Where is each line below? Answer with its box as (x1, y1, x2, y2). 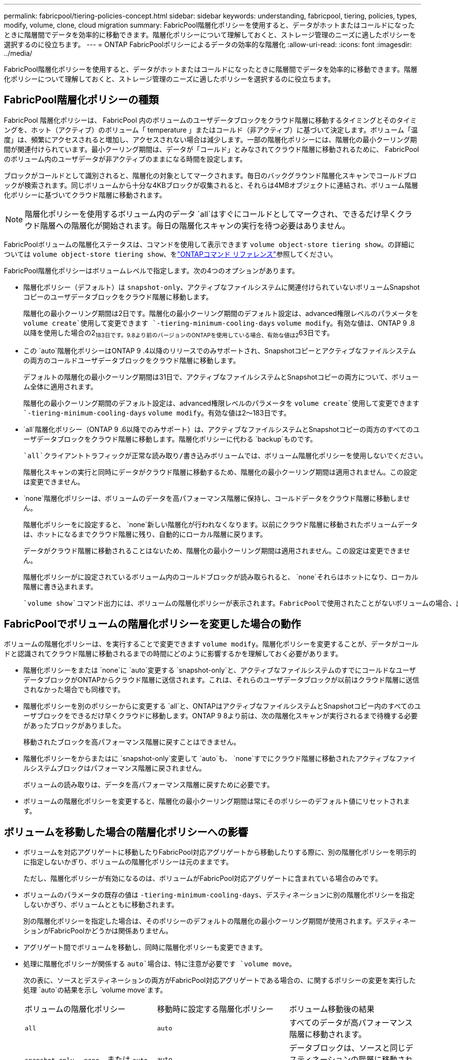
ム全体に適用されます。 (23, 382, 98, 391)
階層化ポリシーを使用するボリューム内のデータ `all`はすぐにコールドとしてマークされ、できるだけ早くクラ (25, 209, 412, 219)
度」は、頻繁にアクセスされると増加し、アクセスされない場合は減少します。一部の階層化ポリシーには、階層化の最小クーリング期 (4, 135, 417, 144)
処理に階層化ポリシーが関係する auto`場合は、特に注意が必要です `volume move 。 (23, 960, 296, 968)
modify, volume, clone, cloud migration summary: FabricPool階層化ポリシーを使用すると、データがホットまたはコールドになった (4, 21, 415, 29)
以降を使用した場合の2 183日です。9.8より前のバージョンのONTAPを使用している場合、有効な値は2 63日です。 (23, 328, 334, 339)
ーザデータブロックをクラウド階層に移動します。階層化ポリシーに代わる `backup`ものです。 (23, 434, 317, 443)
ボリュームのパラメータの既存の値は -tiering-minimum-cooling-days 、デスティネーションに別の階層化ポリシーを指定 (23, 891, 415, 899)
